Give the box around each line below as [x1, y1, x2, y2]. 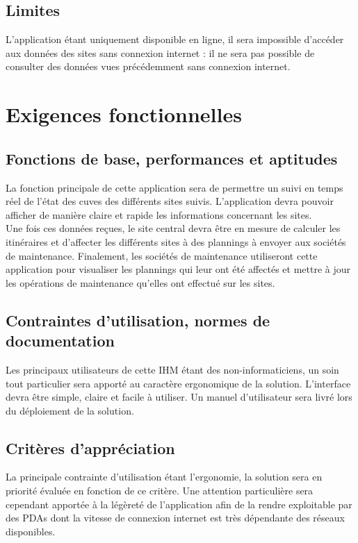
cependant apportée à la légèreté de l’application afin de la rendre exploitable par [6, 496, 352, 511]
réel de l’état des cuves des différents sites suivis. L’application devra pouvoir [6, 194, 334, 208]
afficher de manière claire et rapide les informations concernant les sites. [6, 207, 312, 222]
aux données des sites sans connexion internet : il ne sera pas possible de [6, 45, 315, 60]
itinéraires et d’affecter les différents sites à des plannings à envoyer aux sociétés [6, 234, 346, 249]
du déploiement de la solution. [6, 403, 134, 417]
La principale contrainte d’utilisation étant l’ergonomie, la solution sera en [6, 469, 323, 484]
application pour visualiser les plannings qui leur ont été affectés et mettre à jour [6, 262, 351, 276]
